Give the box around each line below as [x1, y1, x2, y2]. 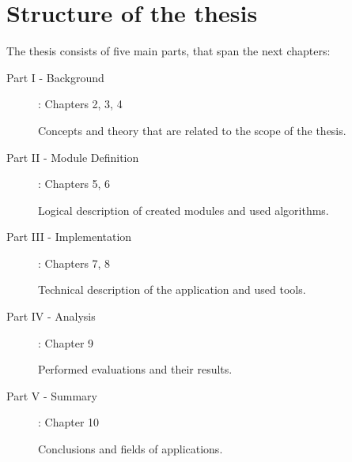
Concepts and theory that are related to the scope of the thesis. [38, 122, 346, 138]
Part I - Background [6, 69, 104, 85]
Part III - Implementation [6, 228, 132, 245]
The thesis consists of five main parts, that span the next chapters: [6, 43, 331, 59]
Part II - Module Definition [6, 148, 139, 165]
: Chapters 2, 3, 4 [38, 96, 123, 112]
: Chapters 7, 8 [38, 254, 111, 271]
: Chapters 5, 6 [38, 175, 111, 192]
